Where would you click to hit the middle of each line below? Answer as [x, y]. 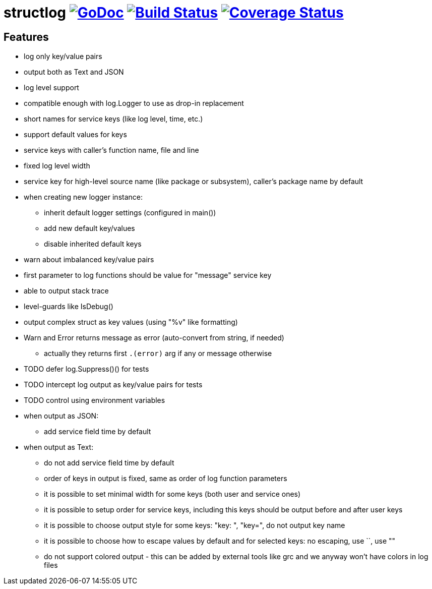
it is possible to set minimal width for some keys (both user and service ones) [172, 494]
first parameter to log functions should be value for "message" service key [148, 275]
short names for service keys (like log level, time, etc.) [113, 119]
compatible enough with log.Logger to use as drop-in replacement [134, 103]
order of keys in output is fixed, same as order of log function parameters [166, 479]
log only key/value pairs [63, 56]
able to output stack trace [66, 291]
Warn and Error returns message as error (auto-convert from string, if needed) [154, 338]
